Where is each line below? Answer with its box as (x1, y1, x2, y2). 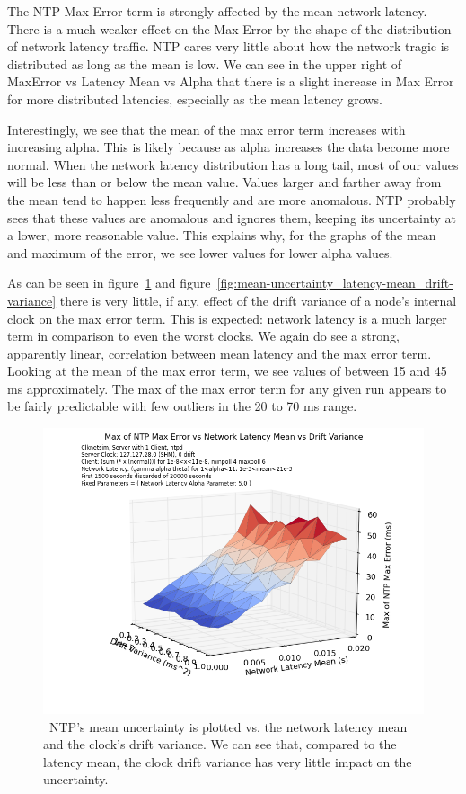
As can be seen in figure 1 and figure (7, 273, 211, 292)
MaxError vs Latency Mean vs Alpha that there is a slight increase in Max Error (7, 72, 454, 91)
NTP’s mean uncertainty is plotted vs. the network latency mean (48, 717, 408, 736)
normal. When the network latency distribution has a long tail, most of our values (7, 155, 459, 174)
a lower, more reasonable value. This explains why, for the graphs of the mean (7, 226, 436, 245)
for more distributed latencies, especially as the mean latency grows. (7, 89, 382, 108)
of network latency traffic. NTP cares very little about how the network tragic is (7, 37, 450, 56)
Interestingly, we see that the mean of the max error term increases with (7, 120, 406, 138)
